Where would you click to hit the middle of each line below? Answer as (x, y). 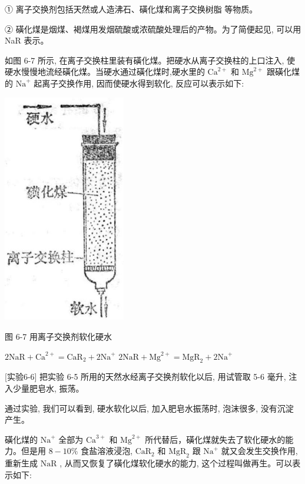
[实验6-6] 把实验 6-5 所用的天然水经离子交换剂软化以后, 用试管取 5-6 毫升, (145, 377)
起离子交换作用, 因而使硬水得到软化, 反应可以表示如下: (139, 83)
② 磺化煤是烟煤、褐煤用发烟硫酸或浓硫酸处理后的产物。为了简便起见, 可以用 (153, 29)
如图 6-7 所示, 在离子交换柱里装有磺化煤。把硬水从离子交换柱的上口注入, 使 (150, 60)
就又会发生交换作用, (259, 451)
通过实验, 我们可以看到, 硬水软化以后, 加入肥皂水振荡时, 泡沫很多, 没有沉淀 (149, 408)
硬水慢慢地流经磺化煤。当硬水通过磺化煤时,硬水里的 (105, 72)
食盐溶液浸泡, (107, 451)
